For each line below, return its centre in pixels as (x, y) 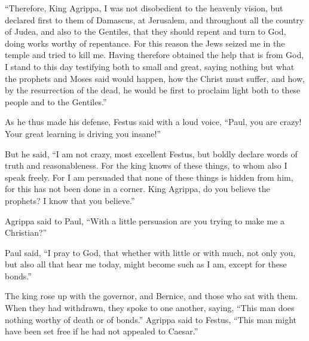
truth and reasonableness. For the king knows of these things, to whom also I (146, 165)
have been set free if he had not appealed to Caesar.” (102, 331)
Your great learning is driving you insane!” (83, 133)
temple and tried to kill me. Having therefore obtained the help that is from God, (154, 55)
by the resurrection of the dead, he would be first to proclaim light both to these (153, 90)
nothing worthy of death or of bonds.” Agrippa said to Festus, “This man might (151, 319)
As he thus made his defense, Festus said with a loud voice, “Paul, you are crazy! (153, 122)
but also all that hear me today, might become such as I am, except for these (146, 264)
